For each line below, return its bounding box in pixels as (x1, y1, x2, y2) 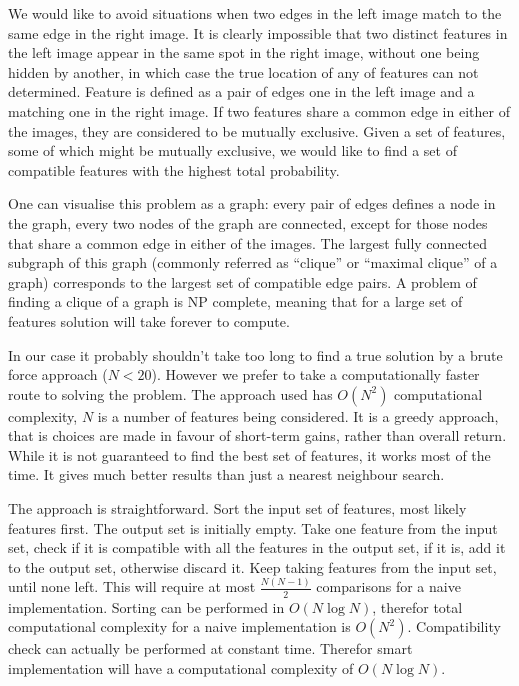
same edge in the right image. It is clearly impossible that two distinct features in (8, 22, 508, 43)
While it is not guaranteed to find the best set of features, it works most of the (8, 444, 491, 465)
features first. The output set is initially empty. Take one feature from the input (8, 517, 498, 538)
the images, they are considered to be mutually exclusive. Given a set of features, (8, 120, 506, 141)
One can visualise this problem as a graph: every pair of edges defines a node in (8, 193, 496, 214)
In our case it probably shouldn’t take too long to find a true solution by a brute (8, 344, 503, 365)
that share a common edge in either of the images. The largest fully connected (8, 232, 488, 253)
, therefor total (372, 596, 463, 617)
